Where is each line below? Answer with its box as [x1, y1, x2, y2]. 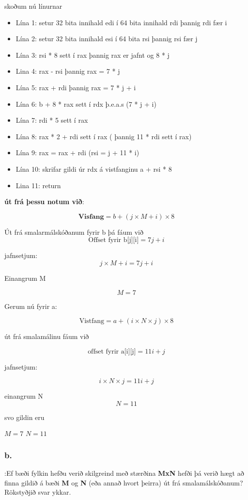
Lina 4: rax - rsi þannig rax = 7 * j [15, 66, 120, 76]
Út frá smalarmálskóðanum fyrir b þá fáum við [4, 226, 143, 237]
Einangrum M [4, 273, 46, 283]
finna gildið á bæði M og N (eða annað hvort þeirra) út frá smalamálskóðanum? [4, 477, 243, 487]
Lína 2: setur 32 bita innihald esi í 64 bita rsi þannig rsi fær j [15, 33, 198, 44]
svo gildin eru [4, 412, 45, 422]
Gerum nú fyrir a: [4, 301, 57, 311]
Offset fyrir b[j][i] [88, 237, 139, 244]
